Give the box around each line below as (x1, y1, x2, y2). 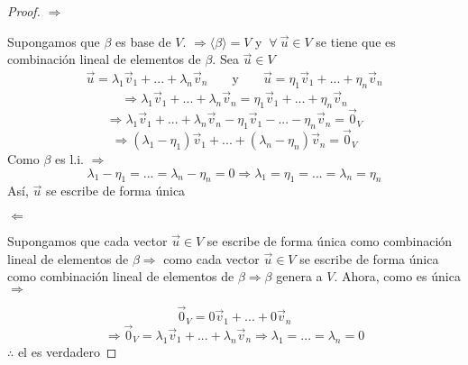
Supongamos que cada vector (7, 232, 168, 251)
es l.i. (55, 150, 84, 169)
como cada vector (163, 249, 260, 268)
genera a (276, 267, 323, 286)
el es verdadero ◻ (17, 342, 117, 360)
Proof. (7, 2, 41, 20)
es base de (115, 32, 171, 50)
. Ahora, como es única (334, 267, 461, 286)
